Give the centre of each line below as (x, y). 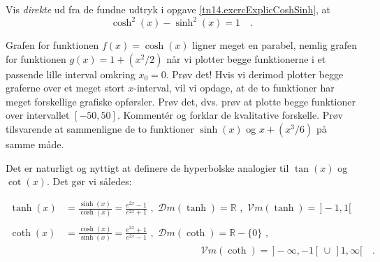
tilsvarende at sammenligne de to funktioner (100, 129)
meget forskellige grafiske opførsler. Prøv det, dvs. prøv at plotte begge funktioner (181, 101)
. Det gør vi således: (89, 181)
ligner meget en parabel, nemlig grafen (275, 45)
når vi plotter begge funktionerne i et (246, 58)
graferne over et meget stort (65, 88)
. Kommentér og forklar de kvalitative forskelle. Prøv (230, 115)
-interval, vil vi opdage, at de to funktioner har (234, 88)
